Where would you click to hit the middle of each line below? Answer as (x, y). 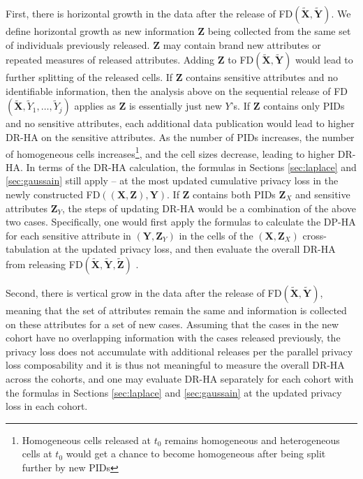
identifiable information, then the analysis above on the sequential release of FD (177, 90)
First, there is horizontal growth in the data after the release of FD (149, 13)
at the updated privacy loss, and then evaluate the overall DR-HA (194, 249)
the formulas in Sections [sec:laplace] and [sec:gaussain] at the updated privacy (174, 392)
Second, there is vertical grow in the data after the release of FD (144, 292)
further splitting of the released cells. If (89, 77)
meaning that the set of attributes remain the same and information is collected (176, 310)
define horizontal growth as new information (100, 31)
